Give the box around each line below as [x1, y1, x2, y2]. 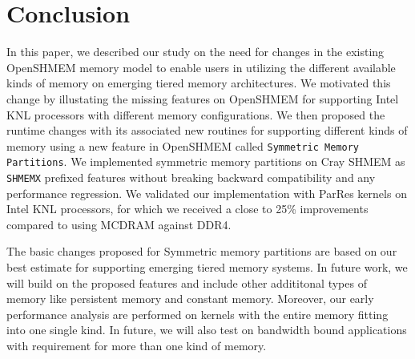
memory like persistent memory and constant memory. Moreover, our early [6, 290, 374, 307]
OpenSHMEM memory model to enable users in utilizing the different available [6, 58, 396, 75]
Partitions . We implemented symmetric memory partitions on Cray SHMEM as [6, 153, 405, 170]
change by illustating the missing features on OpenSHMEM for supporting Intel [6, 90, 399, 107]
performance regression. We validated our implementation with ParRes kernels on [6, 184, 407, 201]
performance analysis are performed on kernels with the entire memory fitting [6, 305, 389, 322]
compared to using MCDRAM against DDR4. [6, 216, 232, 232]
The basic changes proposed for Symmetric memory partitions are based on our [6, 243, 397, 260]
